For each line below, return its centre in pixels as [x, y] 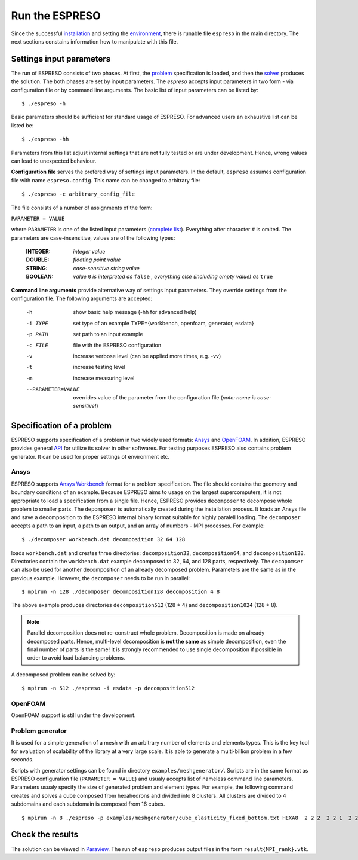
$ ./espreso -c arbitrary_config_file [78, 194]
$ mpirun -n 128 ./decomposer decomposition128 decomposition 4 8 [121, 592]
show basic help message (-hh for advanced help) [135, 312]
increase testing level [99, 367]
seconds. [22, 760]
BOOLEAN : [40, 277]
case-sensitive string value [107, 268]
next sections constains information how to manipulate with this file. [95, 41]
